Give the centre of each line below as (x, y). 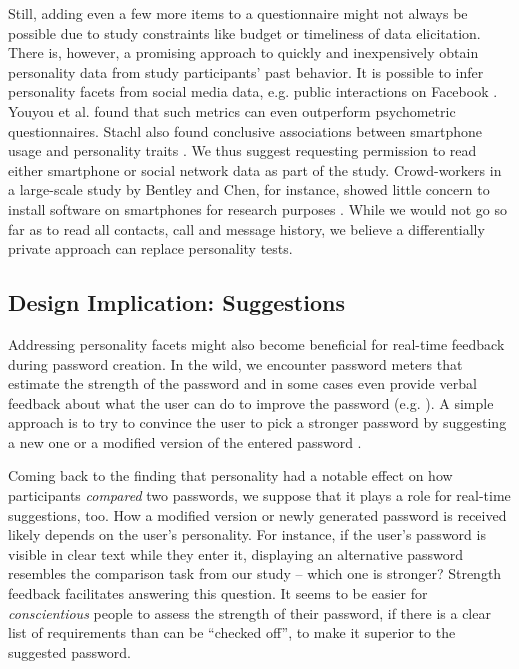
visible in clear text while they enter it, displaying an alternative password (236, 553)
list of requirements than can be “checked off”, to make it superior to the (232, 632)
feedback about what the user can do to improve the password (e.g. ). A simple (251, 402)
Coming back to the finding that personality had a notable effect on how (230, 475)
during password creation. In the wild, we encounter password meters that (235, 363)
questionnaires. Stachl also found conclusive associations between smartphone (245, 130)
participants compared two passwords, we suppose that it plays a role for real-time (259, 495)
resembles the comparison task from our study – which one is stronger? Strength (255, 573)
